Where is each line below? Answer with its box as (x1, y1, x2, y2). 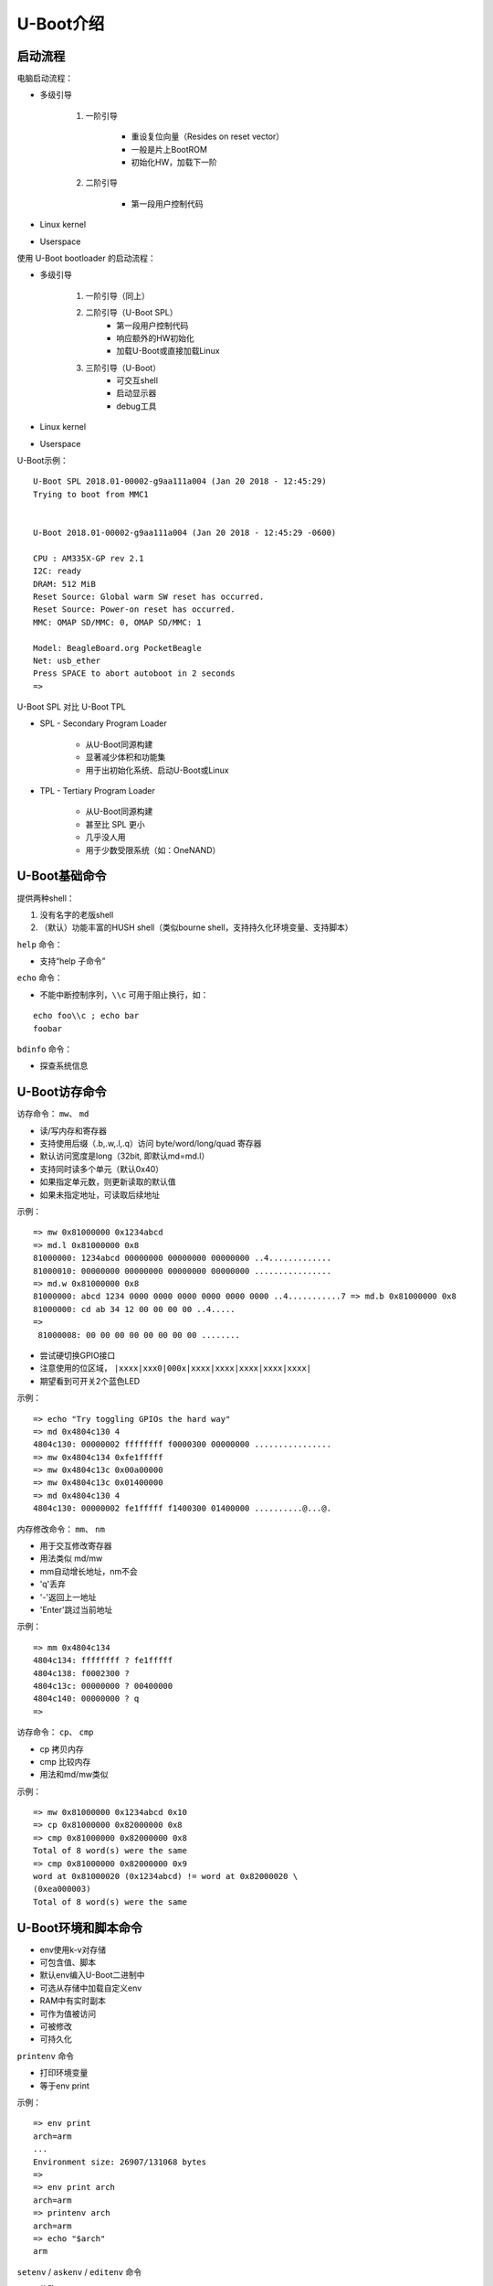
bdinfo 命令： (16, 1043, 73, 1055)
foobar (33, 1023, 63, 1033)
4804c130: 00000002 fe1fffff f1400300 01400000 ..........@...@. (33, 1503, 332, 1513)
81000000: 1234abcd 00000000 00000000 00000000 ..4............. (33, 1253, 332, 1264)
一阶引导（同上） (85, 290, 150, 301)
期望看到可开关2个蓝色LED (39, 1375, 141, 1386)
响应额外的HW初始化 (116, 332, 195, 343)
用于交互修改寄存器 (39, 1541, 112, 1552)
